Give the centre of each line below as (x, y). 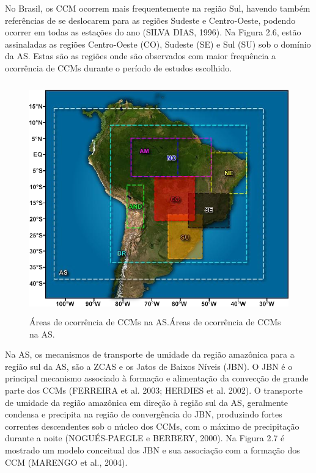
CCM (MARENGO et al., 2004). (66, 462)
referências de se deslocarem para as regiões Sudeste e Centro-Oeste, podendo (150, 20)
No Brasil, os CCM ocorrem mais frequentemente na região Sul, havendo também (158, 8)
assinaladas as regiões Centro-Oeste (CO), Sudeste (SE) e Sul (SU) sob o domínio (158, 44)
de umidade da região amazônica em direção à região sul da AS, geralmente (146, 402)
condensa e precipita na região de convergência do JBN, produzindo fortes (144, 414)
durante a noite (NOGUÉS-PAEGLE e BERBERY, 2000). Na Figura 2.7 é (145, 438)
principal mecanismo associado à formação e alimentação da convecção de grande (157, 378)
